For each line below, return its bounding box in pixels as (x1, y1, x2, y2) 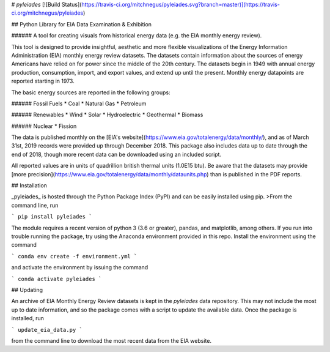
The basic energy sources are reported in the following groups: (11, 89, 170, 96)
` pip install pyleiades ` (11, 213, 92, 220)
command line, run (11, 201, 59, 209)
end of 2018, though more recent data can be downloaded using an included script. (11, 151, 222, 158)
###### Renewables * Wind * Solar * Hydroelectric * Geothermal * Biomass (11, 111, 204, 119)
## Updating (11, 286, 43, 293)
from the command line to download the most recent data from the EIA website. (11, 337, 212, 344)
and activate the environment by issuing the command (11, 264, 148, 271)
